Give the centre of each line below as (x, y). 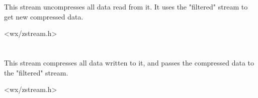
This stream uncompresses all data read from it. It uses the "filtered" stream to (126, 7)
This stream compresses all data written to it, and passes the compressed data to (129, 63)
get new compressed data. (44, 16)
